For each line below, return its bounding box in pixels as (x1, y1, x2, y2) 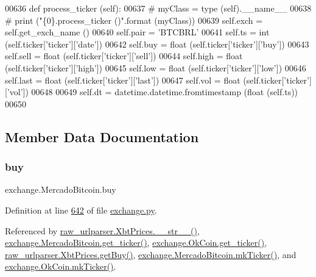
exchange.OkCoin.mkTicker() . (5, 260, 116, 273)
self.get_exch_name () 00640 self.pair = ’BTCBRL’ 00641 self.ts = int (5, 26, 270, 38)
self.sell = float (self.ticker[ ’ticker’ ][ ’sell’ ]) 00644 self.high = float (5, 49, 243, 62)
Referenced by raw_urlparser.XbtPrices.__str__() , (5, 224, 200, 237)
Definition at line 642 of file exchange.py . (5, 203, 157, 216)
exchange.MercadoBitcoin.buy (5, 183, 116, 196)
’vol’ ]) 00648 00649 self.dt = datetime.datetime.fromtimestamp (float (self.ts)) (7, 85, 298, 98)
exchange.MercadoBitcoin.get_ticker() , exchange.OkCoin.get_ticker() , (5, 236, 267, 249)
